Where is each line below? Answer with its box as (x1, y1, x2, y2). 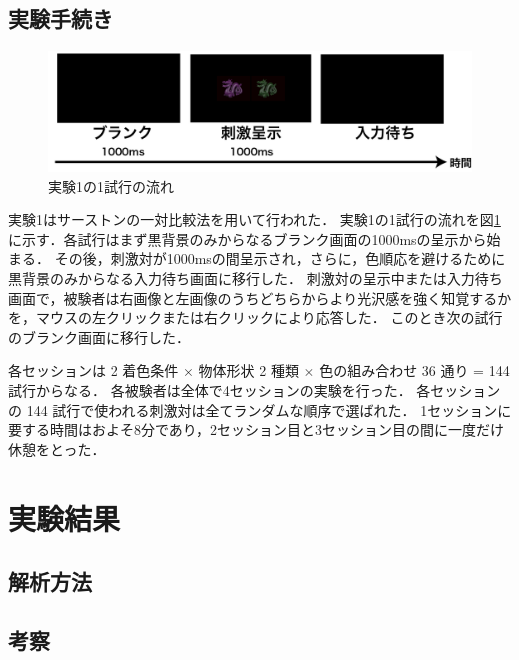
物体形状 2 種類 (198, 360, 299, 381)
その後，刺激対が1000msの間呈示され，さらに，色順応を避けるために (54, 248, 506, 269)
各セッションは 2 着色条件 (8, 360, 179, 381)
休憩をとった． (8, 438, 106, 459)
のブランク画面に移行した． (8, 326, 190, 347)
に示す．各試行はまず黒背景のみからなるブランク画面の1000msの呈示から (8, 228, 487, 249)
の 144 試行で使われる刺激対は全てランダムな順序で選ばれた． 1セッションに (8, 399, 512, 420)
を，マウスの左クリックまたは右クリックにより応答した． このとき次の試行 (8, 307, 503, 328)
